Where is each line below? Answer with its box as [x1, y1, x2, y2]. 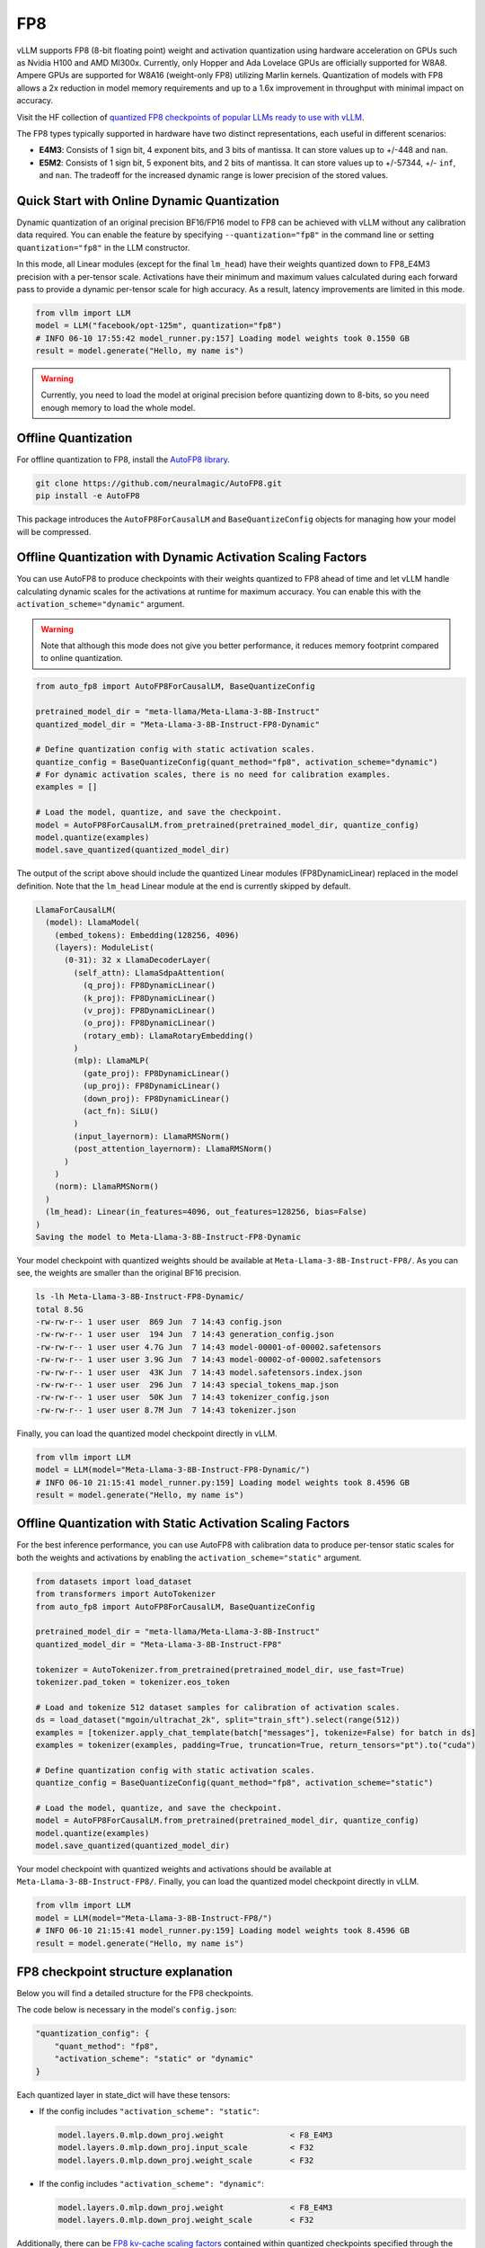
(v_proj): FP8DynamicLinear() [82, 1005, 216, 1015]
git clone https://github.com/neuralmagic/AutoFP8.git [35, 477, 282, 488]
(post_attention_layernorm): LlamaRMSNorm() [73, 1144, 273, 1155]
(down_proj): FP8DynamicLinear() [82, 1093, 231, 1103]
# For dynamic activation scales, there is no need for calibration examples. [35, 770, 391, 780]
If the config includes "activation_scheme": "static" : [39, 2105, 260, 2117]
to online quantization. [40, 653, 123, 664]
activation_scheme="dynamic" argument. [16, 599, 185, 610]
